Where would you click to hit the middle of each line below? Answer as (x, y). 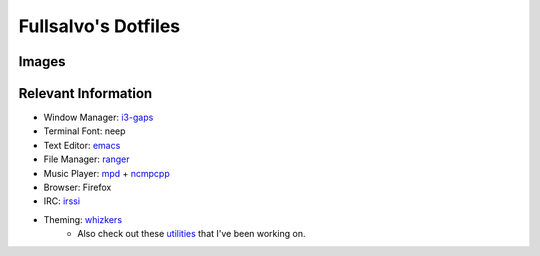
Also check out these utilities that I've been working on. (191, 234)
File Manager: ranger (86, 159)
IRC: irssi (61, 201)
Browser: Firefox (77, 187)
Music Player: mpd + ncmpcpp (106, 173)
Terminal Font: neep (84, 131)
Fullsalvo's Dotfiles (99, 26)
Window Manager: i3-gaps (98, 117)
